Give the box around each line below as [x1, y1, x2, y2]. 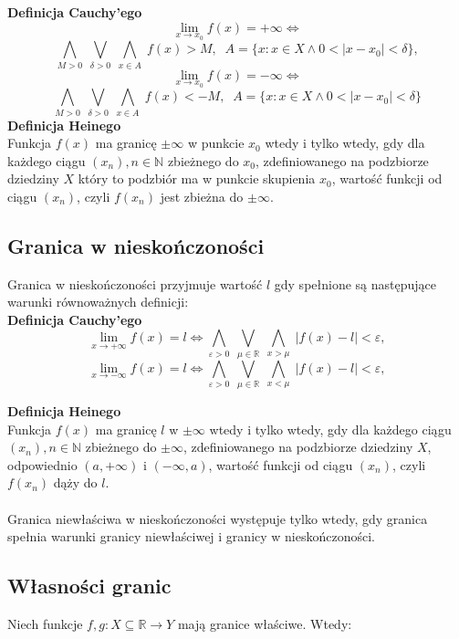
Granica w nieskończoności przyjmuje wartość [7, 274, 263, 293]
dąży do [53, 473, 98, 492]
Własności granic [7, 571, 172, 600]
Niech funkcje [7, 614, 83, 634]
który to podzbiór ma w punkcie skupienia [78, 169, 316, 188]
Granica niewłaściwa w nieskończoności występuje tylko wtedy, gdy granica [7, 508, 428, 528]
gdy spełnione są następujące [274, 274, 436, 293]
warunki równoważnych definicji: [7, 292, 189, 311]
